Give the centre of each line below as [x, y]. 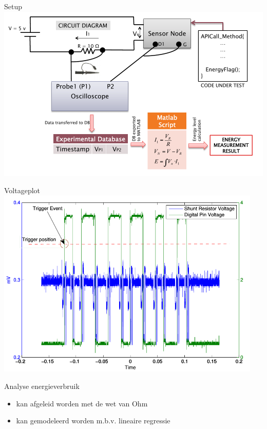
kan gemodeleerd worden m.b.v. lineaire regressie [93, 421]
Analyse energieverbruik [42, 386]
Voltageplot [22, 190]
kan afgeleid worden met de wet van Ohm [82, 403]
